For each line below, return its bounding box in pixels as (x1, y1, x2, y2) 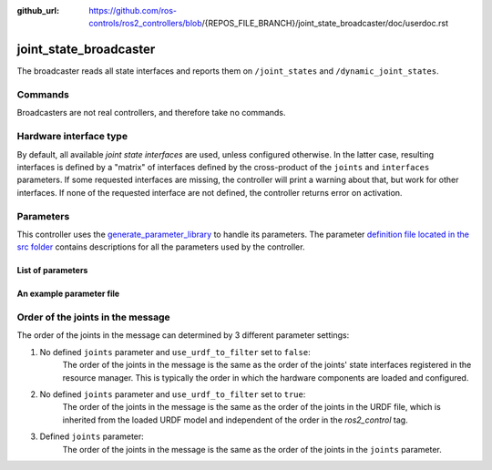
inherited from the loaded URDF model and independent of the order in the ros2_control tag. (62, 414, 409, 425)
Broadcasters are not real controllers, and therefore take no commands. (16, 107, 286, 118)
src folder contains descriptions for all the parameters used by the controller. (16, 241, 305, 252)
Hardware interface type (16, 130, 128, 143)
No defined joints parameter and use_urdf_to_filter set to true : (39, 388, 306, 400)
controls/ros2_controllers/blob (88, 18, 202, 29)
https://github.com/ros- (88, 5, 178, 15)
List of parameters (16, 265, 88, 276)
